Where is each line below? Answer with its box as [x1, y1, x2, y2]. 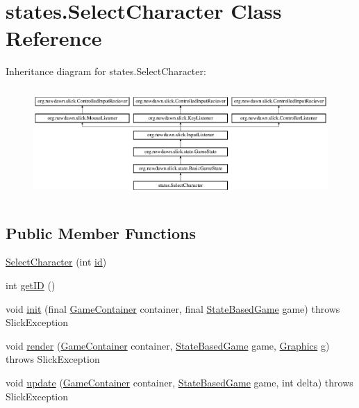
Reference [6, 24, 102, 52]
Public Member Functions [6, 222, 196, 243]
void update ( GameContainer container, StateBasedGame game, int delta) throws [6, 375, 353, 389]
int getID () [6, 278, 56, 293]
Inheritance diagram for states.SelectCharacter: [6, 64, 206, 79]
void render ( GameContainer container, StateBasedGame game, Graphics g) [6, 338, 330, 352]
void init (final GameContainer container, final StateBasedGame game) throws [6, 301, 340, 316]
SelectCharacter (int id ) [6, 254, 107, 269]
